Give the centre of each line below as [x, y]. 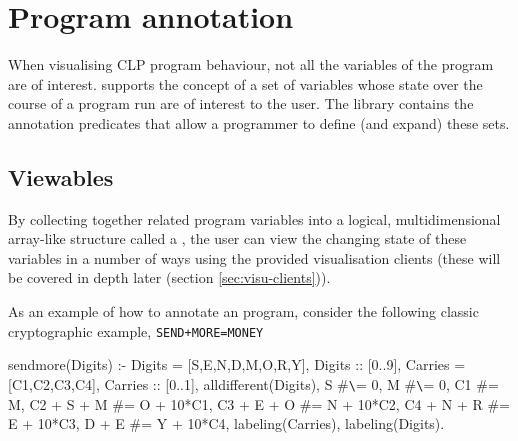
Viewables [61, 176]
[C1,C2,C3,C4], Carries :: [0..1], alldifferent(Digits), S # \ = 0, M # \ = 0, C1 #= [253, 383]
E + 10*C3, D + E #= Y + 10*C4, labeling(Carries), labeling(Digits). [226, 423]
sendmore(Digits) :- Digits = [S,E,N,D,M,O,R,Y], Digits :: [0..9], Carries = [237, 364]
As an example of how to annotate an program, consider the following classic [243, 311]
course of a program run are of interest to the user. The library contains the [241, 103]
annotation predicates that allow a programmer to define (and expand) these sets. [259, 122]
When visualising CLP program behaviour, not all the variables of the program [251, 64]
